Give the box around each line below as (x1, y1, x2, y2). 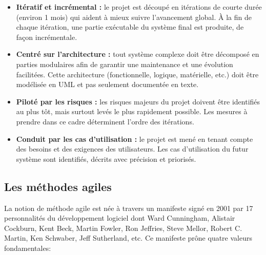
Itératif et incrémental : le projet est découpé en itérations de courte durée (16, 2, 262, 12)
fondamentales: (4, 242, 51, 253)
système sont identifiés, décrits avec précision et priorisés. (16, 153, 196, 164)
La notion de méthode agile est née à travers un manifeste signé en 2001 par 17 (4, 202, 253, 213)
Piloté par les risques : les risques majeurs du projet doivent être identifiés (16, 96, 260, 107)
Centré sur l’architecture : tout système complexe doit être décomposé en (16, 49, 259, 59)
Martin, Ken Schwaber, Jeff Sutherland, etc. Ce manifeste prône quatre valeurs (4, 232, 252, 243)
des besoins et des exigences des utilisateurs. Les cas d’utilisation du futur (16, 143, 249, 154)
